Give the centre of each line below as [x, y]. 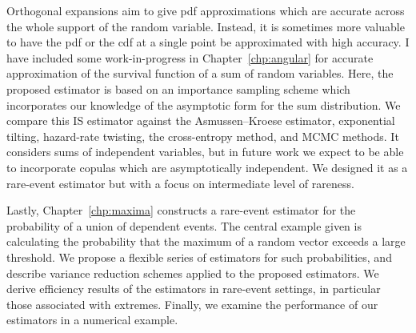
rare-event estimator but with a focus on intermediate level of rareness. [180, 183]
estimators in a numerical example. [92, 320]
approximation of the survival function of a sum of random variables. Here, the [200, 73]
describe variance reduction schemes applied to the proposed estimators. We [193, 273]
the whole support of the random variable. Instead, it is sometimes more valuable [206, 26]
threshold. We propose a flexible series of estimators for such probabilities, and [199, 257]
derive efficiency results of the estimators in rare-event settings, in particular [194, 289]
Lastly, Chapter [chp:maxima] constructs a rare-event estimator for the [181, 210]
